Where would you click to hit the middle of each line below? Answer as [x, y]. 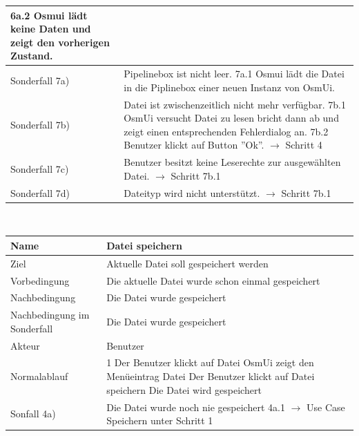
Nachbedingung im [50, 315]
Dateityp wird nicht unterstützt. [192, 192]
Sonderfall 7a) [40, 80]
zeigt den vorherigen [60, 42]
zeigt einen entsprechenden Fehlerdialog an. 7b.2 [226, 131]
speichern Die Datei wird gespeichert [184, 389]
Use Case [326, 407]
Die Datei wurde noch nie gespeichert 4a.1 [196, 407]
